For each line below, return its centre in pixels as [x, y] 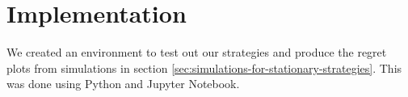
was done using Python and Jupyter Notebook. [123, 84]
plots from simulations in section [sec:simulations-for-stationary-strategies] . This [204, 67]
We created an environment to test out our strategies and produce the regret [197, 52]
